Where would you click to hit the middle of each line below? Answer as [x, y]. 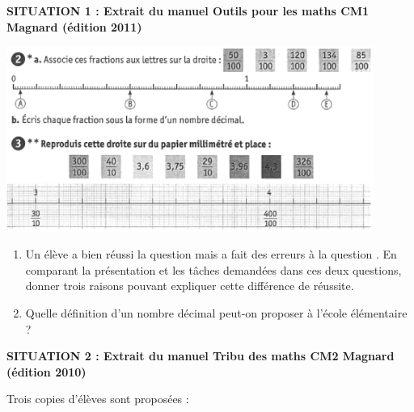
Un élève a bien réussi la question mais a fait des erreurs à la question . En [211, 254]
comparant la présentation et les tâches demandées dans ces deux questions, [213, 269]
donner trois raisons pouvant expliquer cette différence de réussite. [190, 286]
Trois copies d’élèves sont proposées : [98, 399]
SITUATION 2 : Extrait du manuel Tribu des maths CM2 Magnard [201, 356]
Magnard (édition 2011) [74, 26]
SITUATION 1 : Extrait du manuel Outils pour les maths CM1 [188, 11]
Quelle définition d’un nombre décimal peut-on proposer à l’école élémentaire [216, 312]
